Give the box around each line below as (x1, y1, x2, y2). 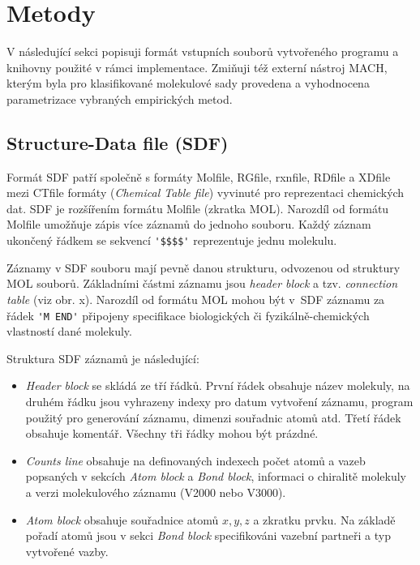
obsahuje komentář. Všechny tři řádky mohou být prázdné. (25, 425, 319, 442)
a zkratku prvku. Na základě (253, 511, 396, 528)
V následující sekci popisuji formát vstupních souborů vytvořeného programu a (6, 43, 399, 60)
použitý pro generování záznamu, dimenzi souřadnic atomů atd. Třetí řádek (25, 409, 401, 426)
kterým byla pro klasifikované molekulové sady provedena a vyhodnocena (6, 75, 370, 92)
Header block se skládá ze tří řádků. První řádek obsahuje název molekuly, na (25, 377, 410, 394)
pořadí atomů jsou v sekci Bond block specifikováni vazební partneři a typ (25, 527, 391, 544)
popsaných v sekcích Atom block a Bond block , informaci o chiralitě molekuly (25, 468, 406, 485)
